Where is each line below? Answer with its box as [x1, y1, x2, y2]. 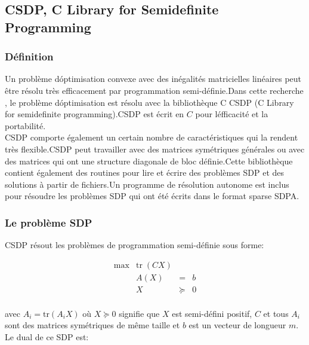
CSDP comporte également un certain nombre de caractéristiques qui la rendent [5, 131, 298, 144]
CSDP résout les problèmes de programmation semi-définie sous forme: [5, 239, 264, 251]
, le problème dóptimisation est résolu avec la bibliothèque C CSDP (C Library [5, 96, 294, 108]
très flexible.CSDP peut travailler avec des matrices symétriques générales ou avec [5, 142, 305, 155]
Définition [5, 49, 54, 64]
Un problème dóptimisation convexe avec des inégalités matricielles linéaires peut [5, 72, 302, 85]
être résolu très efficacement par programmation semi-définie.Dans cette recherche [5, 84, 304, 96]
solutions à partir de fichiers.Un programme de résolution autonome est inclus [5, 178, 289, 190]
